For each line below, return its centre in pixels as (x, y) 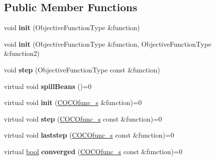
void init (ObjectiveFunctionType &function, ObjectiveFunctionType (108, 44)
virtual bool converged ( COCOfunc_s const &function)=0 (93, 151)
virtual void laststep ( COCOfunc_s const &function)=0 (89, 135)
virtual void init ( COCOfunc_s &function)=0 (73, 102)
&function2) (22, 53)
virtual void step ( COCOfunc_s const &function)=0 (83, 118)
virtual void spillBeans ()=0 (48, 86)
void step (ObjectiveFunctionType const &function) (82, 69)
